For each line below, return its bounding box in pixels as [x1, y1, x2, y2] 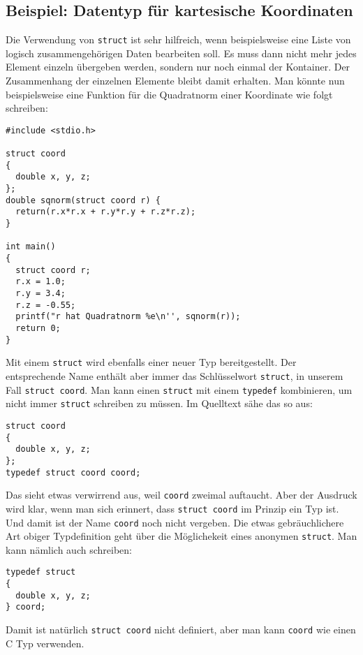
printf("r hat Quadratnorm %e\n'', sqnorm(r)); [15, 311, 241, 322]
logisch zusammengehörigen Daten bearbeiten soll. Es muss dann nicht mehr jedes [6, 45, 357, 60]
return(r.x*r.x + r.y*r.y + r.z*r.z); [15, 207, 196, 217]
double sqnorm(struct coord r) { [6, 195, 161, 205]
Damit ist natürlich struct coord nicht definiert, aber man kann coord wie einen [6, 622, 356, 637]
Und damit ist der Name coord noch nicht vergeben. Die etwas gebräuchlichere [6, 515, 344, 529]
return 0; [15, 323, 61, 333]
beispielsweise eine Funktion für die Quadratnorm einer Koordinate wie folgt [6, 87, 333, 101]
